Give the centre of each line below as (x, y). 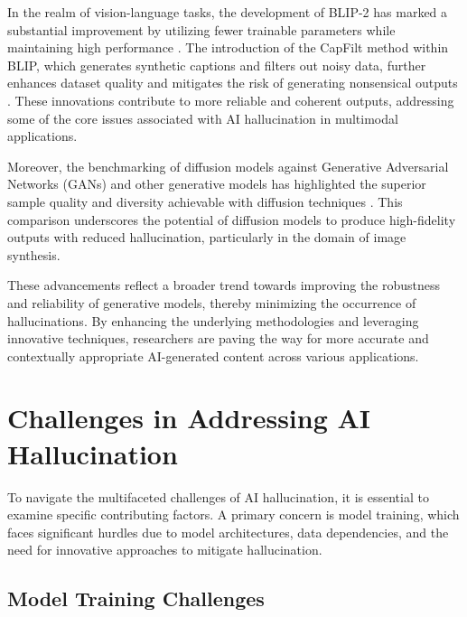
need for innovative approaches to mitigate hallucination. (165, 550)
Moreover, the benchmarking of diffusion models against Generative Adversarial (228, 166)
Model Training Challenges (136, 598)
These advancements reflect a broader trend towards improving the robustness (224, 285)
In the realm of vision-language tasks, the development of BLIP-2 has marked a (228, 12)
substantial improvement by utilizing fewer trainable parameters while (201, 29)
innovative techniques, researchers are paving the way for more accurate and (218, 338)
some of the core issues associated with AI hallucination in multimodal (203, 118)
